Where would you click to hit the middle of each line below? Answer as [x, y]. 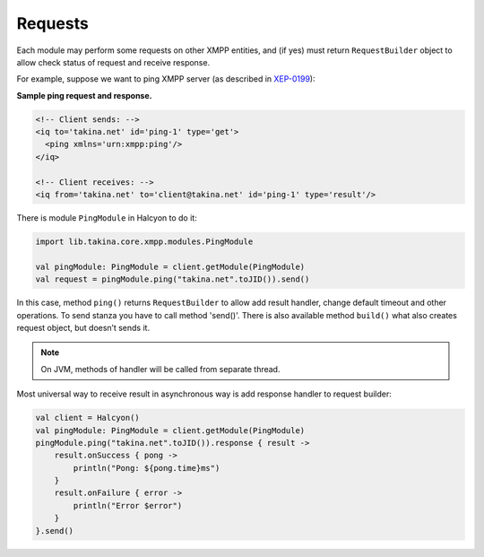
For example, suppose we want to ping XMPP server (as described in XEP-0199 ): [166, 79]
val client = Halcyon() [88, 418]
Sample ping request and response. [84, 95]
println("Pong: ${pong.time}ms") [147, 468]
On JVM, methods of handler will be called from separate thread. [160, 369]
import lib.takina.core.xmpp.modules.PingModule [144, 242]
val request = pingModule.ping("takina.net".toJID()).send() [173, 279]
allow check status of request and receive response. [113, 62]
